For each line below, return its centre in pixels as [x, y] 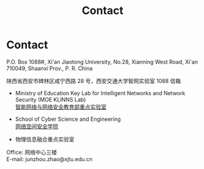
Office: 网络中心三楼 [32, 152]
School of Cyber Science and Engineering [68, 119]
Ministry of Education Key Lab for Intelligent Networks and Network [100, 93]
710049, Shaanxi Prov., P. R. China [49, 68]
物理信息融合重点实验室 [45, 139]
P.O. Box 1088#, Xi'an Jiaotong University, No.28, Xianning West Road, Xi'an [102, 62]
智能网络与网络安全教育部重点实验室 [61, 107]
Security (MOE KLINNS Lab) [50, 99]
